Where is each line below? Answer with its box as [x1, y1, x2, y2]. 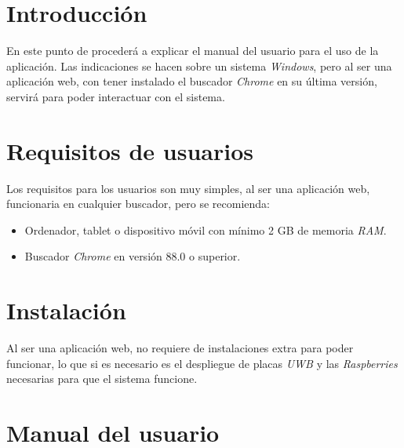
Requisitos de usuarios [6, 134, 253, 166]
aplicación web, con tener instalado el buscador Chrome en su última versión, [6, 73, 377, 89]
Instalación [6, 294, 126, 326]
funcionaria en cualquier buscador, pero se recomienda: [6, 195, 270, 212]
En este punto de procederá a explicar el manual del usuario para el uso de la [6, 42, 379, 59]
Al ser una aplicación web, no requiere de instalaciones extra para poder [6, 340, 354, 356]
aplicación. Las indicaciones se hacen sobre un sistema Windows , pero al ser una [6, 57, 392, 74]
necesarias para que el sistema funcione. [6, 370, 198, 387]
